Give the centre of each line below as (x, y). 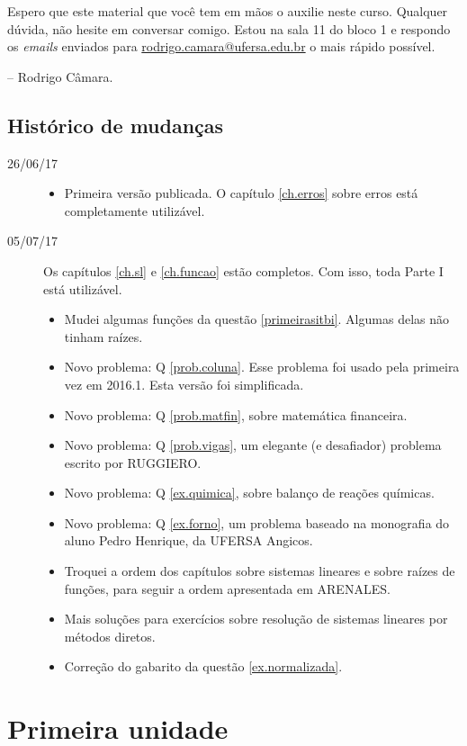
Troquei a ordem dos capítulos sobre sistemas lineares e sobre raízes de (260, 571)
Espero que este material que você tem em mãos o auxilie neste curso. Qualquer (228, 11)
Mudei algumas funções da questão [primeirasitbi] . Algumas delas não (256, 319)
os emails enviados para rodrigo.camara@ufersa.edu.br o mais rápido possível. (221, 46)
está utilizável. (83, 288)
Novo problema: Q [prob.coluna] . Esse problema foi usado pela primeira (262, 367)
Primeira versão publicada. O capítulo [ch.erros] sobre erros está (241, 193)
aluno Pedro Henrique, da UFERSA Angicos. (189, 540)
